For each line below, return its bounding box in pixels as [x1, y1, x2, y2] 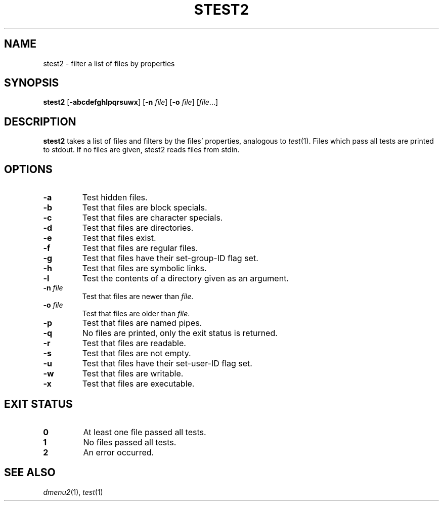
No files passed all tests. [83, 437, 176, 447]
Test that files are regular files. [82, 243, 198, 254]
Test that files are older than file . [82, 309, 190, 318]
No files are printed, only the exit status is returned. [82, 328, 278, 339]
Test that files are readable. [82, 338, 186, 349]
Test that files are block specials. [82, 202, 207, 213]
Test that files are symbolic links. [82, 263, 207, 274]
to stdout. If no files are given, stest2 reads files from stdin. [43, 145, 240, 154]
